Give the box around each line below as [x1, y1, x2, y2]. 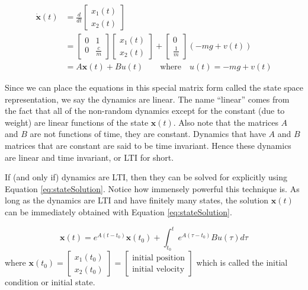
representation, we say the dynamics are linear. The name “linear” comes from [5, 93, 290, 105]
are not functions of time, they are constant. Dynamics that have [30, 128, 266, 140]
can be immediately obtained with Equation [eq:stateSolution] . [5, 206, 232, 218]
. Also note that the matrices [173, 116, 278, 128]
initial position [132, 253, 185, 262]
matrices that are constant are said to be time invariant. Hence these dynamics [5, 139, 291, 152]
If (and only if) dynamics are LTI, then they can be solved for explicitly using [5, 171, 287, 183]
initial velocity [132, 264, 185, 273]
